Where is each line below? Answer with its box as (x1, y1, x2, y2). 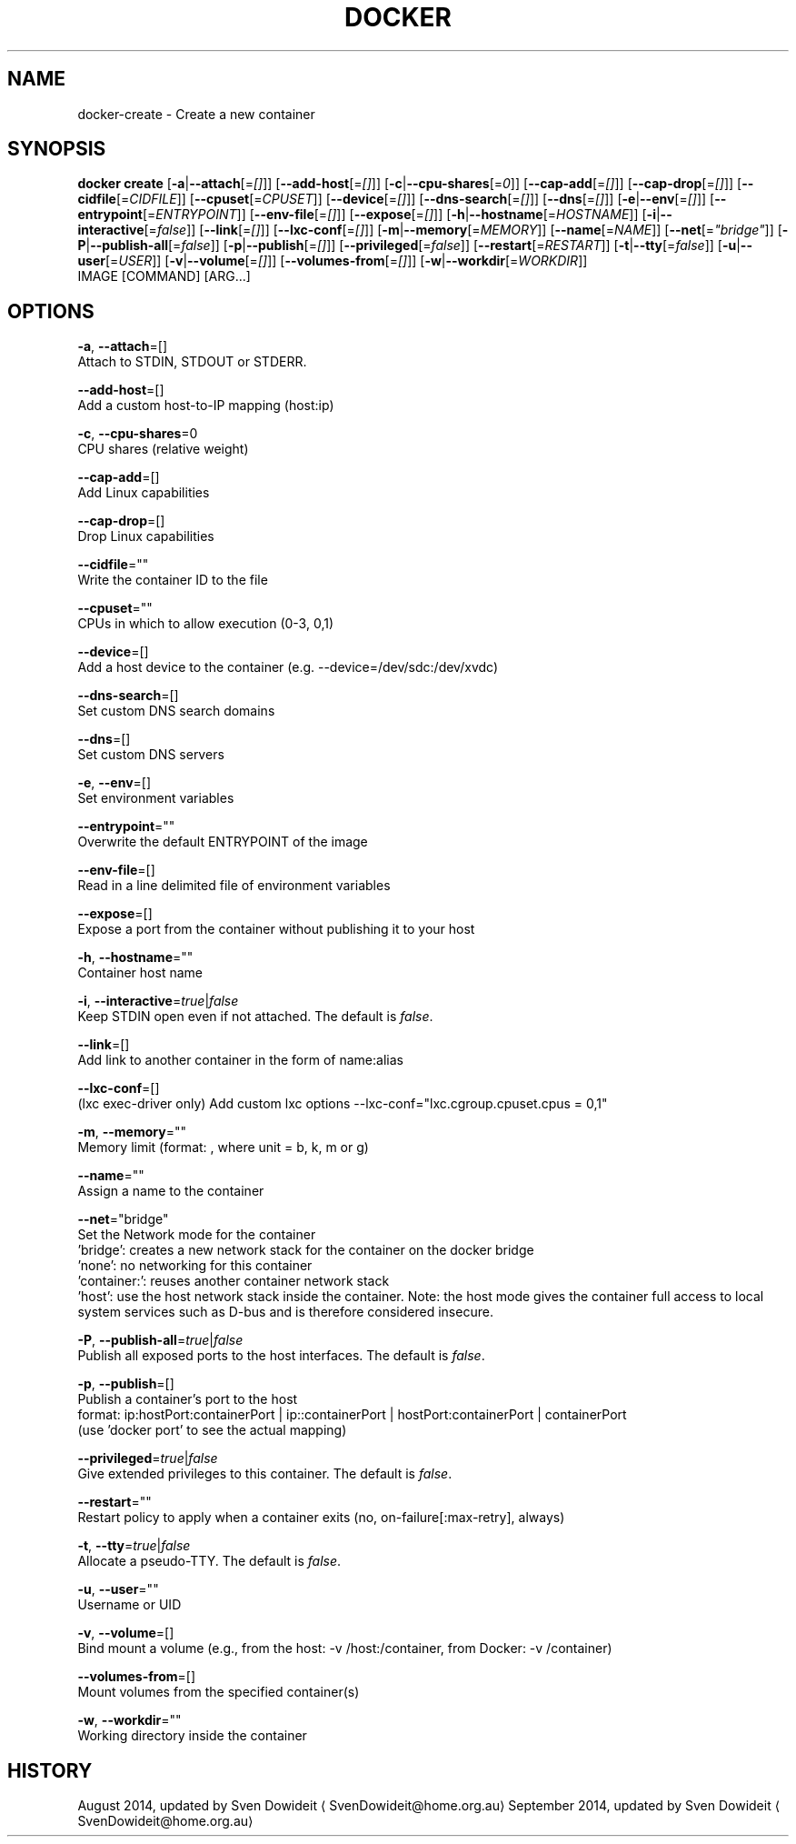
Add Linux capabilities (77, 485, 210, 501)
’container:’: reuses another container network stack (77, 1273, 390, 1289)
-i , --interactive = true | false (77, 993, 239, 1009)
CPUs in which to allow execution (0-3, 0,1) (77, 616, 334, 632)
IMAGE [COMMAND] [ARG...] (77, 268, 251, 285)
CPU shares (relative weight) (77, 441, 249, 457)
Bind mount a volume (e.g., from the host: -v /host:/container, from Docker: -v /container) (77, 1640, 612, 1657)
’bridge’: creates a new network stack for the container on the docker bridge (77, 1242, 534, 1258)
